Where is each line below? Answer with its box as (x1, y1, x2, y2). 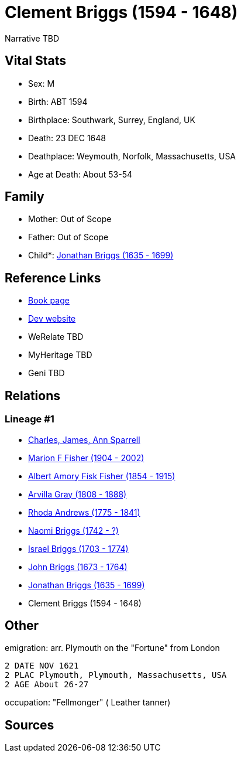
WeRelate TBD (28, 332, 84, 342)
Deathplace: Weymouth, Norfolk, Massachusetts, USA (28, 151, 236, 161)
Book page (28, 295, 70, 306)
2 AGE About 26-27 (5, 680, 89, 690)
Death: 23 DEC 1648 (28, 132, 106, 143)
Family (5, 189, 44, 204)
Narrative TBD (5, 33, 59, 43)
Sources (5, 717, 54, 732)
